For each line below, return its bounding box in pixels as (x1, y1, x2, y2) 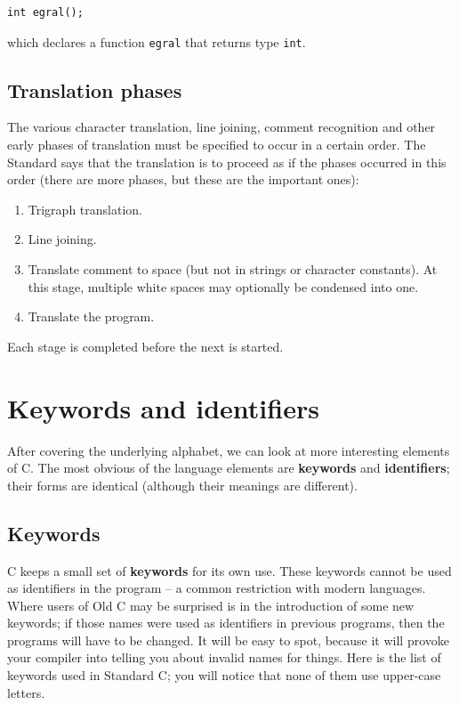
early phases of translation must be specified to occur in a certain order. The (7, 135, 426, 154)
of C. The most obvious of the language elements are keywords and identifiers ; (7, 458, 450, 477)
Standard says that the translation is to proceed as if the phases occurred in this (7, 152, 447, 171)
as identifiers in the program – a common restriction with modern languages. (7, 579, 426, 597)
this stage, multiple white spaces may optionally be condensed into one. (28, 277, 419, 296)
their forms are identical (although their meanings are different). (7, 475, 358, 494)
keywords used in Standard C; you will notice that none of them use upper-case (7, 666, 441, 685)
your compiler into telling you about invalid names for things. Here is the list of (7, 648, 441, 667)
